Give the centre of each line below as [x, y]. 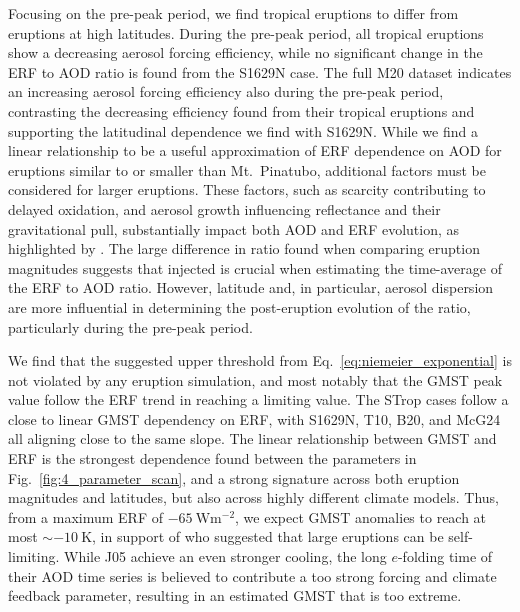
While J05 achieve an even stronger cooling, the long [225, 556]
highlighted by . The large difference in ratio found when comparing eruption [244, 248]
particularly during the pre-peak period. [130, 326]
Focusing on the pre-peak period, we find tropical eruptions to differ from [233, 13]
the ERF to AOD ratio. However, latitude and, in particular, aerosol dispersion [251, 287]
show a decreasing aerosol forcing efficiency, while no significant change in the [245, 52]
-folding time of [445, 556]
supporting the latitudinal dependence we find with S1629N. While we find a [243, 130]
